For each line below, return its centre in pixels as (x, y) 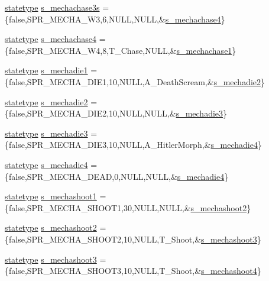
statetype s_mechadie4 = (51, 164)
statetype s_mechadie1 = (51, 70)
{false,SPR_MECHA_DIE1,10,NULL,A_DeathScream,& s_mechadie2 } (135, 81)
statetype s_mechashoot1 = (56, 196)
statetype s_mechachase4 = (55, 39)
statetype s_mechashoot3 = (56, 259)
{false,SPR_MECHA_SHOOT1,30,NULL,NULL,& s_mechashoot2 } (128, 207)
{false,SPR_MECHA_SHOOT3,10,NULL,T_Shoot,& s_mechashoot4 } (133, 271)
